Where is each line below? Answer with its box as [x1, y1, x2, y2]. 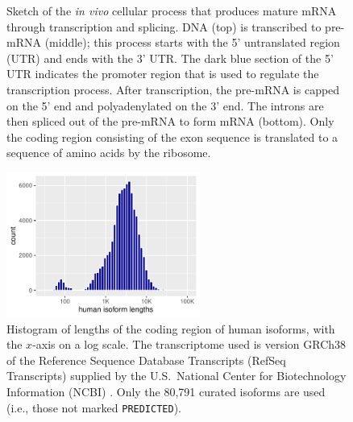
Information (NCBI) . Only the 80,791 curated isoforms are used [6, 383, 326, 399]
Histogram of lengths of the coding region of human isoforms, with [6, 320, 335, 337]
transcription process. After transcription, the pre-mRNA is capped [6, 81, 340, 97]
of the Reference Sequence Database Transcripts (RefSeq [6, 351, 286, 368]
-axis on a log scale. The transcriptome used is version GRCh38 [32, 336, 347, 353]
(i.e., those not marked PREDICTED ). [6, 399, 182, 416]
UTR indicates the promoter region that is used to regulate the [6, 65, 319, 82]
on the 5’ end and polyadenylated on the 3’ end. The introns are [6, 97, 324, 114]
